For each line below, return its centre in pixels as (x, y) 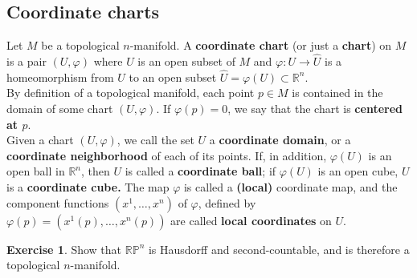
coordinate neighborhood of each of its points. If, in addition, (167, 155)
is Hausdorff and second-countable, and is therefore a (279, 249)
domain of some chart (60, 109)
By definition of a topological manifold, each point (131, 93)
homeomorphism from (60, 77)
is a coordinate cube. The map (88, 186)
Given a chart (40, 140)
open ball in (36, 171)
